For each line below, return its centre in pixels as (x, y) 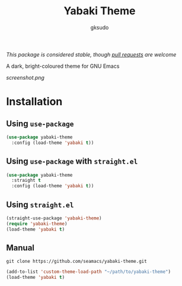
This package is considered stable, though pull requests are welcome (91, 54)
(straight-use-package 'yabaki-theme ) (54, 218)
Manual (20, 248)
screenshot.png (25, 77)
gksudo (100, 27)
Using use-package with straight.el (72, 161)
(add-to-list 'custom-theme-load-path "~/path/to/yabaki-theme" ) (88, 272)
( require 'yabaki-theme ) (37, 224)
